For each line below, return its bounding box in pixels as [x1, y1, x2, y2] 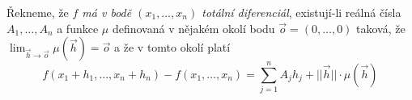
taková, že [356, 19, 406, 36]
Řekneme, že [6, 4, 69, 20]
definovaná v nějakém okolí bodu [112, 19, 275, 36]
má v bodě [82, 4, 132, 20]
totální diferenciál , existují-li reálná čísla [202, 4, 401, 20]
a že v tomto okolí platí [114, 39, 231, 56]
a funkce [57, 19, 99, 36]
